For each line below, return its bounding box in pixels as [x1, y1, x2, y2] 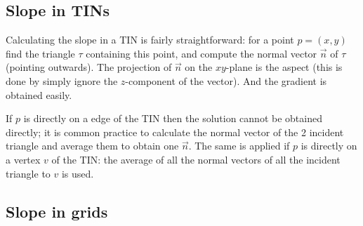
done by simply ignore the [6, 73, 118, 88]
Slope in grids [6, 200, 108, 222]
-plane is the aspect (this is [225, 60, 343, 74]
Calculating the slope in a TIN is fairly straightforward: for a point [6, 32, 294, 47]
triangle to [6, 166, 51, 180]
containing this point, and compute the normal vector [86, 46, 317, 60]
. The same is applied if [188, 138, 290, 153]
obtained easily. [6, 87, 72, 102]
